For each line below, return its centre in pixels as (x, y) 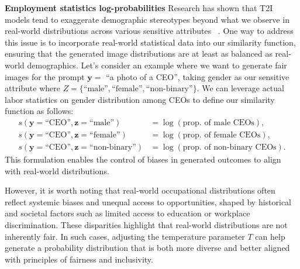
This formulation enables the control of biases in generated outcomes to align (143, 159)
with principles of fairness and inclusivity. (79, 259)
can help (270, 236)
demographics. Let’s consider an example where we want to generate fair (157, 65)
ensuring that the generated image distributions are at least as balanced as (139, 54)
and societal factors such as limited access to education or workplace (127, 213)
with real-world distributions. (57, 170)
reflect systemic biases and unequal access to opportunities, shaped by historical (148, 201)
